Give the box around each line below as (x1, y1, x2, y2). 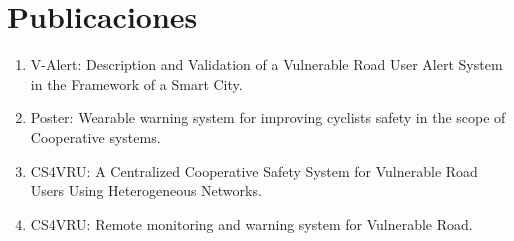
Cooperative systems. (30, 126, 161, 147)
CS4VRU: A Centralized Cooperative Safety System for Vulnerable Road (30, 160, 478, 181)
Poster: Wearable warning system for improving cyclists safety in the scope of (30, 107, 506, 128)
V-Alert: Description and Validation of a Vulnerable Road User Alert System (30, 54, 503, 75)
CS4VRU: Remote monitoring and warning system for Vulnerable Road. (30, 213, 473, 234)
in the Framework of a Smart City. (30, 73, 243, 94)
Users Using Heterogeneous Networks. (30, 180, 262, 201)
